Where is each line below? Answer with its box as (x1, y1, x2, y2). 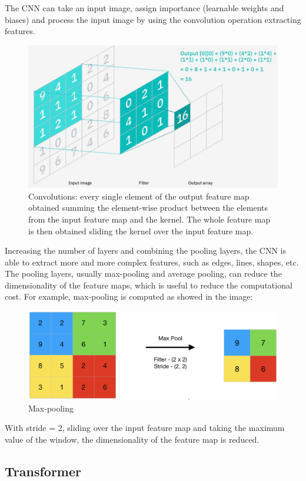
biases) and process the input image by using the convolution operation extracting (5, 13, 301, 25)
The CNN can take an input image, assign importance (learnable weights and (5, 2, 284, 14)
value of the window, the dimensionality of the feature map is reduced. (5, 433, 260, 445)
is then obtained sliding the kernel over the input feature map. (28, 224, 254, 237)
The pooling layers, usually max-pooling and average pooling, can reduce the (5, 267, 282, 280)
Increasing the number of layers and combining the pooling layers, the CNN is (5, 244, 287, 257)
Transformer (5, 462, 81, 480)
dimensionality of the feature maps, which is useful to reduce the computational (5, 278, 292, 291)
